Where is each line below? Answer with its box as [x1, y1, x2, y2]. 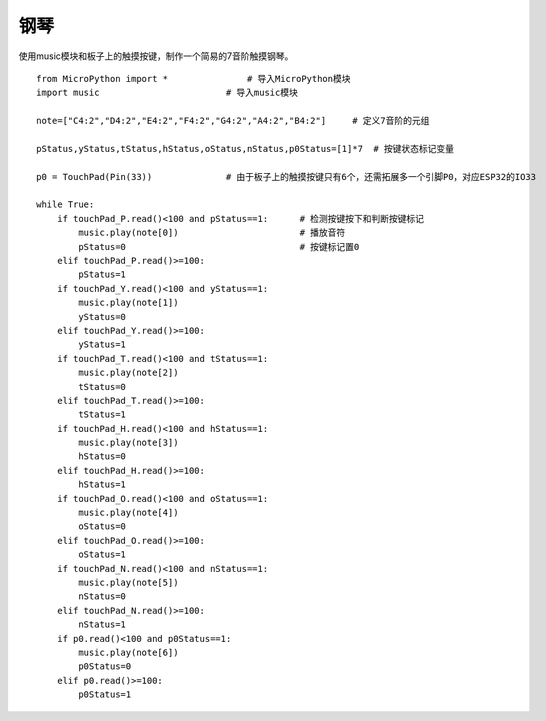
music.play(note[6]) [78, 646, 179, 658]
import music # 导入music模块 [36, 87, 299, 99]
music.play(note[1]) [78, 297, 179, 309]
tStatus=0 [78, 381, 127, 392]
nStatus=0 [78, 591, 127, 602]
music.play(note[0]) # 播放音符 [78, 227, 346, 239]
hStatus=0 [78, 451, 127, 462]
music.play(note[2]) [78, 367, 179, 379]
